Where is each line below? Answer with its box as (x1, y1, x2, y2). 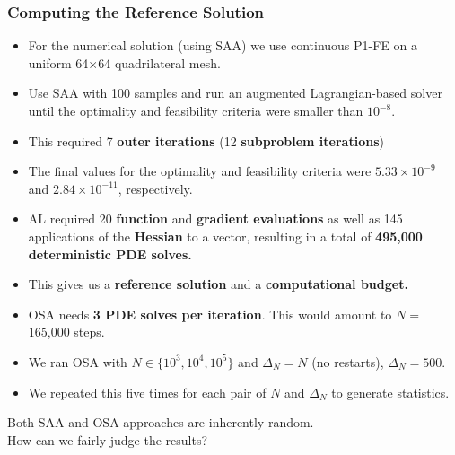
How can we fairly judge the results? (7, 430, 208, 449)
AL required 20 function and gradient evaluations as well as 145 (28, 209, 403, 228)
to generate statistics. (331, 382, 450, 401)
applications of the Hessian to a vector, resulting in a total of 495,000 (28, 226, 423, 245)
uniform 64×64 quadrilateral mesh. (28, 53, 221, 72)
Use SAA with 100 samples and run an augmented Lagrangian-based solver (28, 83, 442, 102)
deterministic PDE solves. (28, 244, 192, 263)
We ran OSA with (28, 352, 127, 371)
